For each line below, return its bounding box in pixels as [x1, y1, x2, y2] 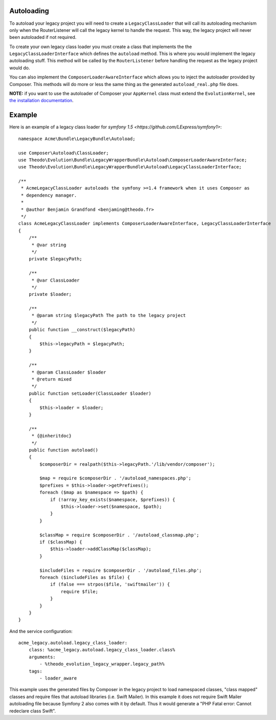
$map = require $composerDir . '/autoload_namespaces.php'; [39, 475, 191, 481]
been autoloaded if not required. [9, 34, 77, 40]
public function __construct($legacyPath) [28, 327, 136, 333]
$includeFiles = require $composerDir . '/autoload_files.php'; [39, 567, 202, 573]
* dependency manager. [21, 192, 77, 198]
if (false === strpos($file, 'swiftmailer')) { [50, 581, 170, 588]
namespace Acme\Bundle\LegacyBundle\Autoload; [18, 136, 136, 142]
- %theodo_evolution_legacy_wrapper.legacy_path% [39, 661, 165, 667]
